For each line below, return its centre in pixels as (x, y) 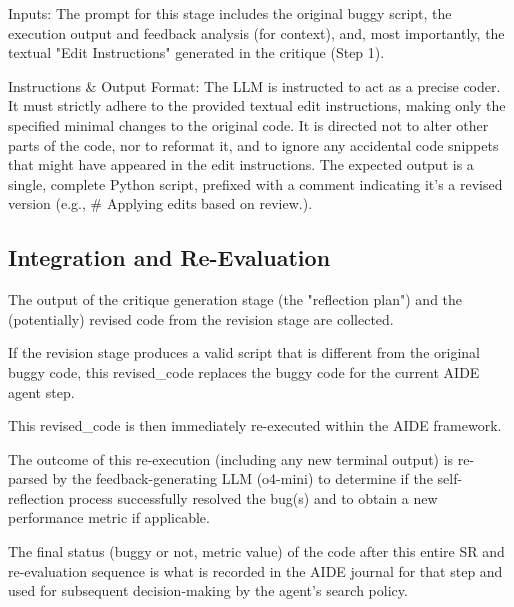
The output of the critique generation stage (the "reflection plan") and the (235, 299)
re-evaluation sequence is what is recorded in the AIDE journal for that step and (255, 570)
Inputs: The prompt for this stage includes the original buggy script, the (230, 13)
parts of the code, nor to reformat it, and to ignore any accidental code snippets (253, 144)
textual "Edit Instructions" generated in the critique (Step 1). (196, 52)
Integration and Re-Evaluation (169, 257)
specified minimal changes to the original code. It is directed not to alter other (248, 124)
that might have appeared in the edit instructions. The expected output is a (241, 164)
